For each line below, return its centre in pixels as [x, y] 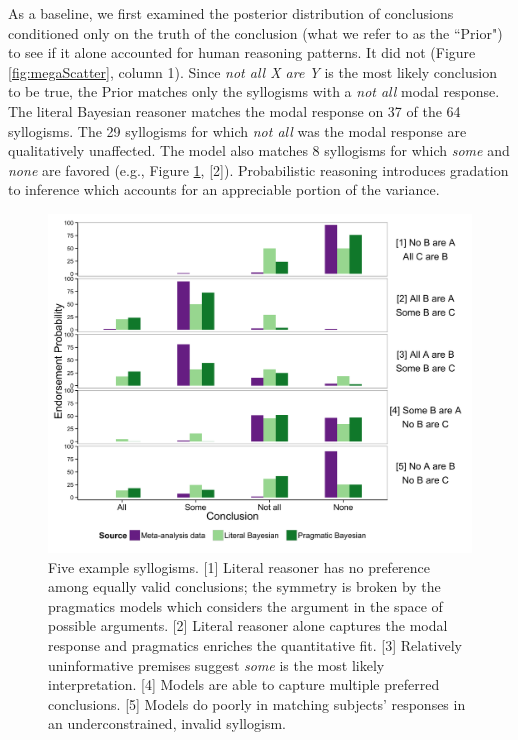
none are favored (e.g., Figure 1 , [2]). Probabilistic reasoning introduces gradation [258, 169]
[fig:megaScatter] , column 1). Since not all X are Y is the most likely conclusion [252, 71]
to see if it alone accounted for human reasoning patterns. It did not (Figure [242, 52]
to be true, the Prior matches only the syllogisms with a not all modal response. [254, 91]
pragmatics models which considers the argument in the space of [245, 605]
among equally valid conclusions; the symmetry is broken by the [244, 586]
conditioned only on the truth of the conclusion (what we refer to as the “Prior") [255, 32]
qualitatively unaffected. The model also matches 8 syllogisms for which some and [259, 150]
